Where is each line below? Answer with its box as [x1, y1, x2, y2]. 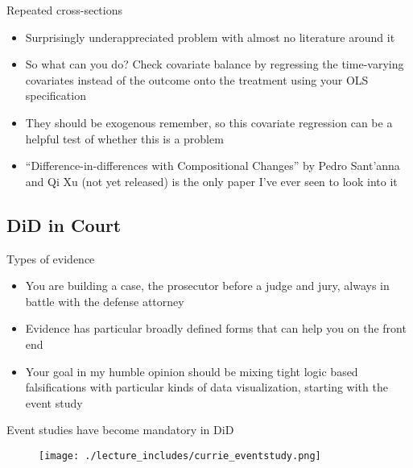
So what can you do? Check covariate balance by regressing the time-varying [25, 56, 404, 72]
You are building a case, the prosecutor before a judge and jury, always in [25, 277, 390, 294]
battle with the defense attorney [25, 292, 184, 309]
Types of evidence [6, 250, 95, 267]
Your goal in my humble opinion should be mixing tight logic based [25, 362, 358, 379]
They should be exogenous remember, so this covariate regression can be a [25, 114, 393, 130]
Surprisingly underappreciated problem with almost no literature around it [25, 28, 395, 45]
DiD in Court [6, 212, 122, 237]
